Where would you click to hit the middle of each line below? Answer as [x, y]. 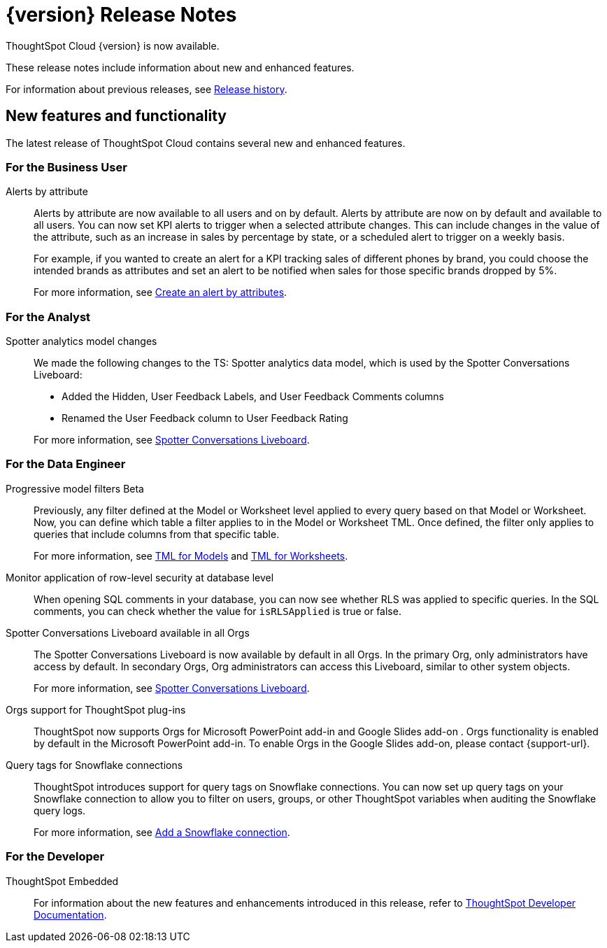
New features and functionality [116, 116]
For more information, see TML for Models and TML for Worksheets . [191, 556]
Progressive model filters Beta [75, 488]
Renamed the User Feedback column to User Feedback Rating [205, 418]
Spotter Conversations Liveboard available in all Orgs [128, 632]
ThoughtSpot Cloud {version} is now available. [113, 45]
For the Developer [55, 857]
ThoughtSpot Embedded [62, 881]
